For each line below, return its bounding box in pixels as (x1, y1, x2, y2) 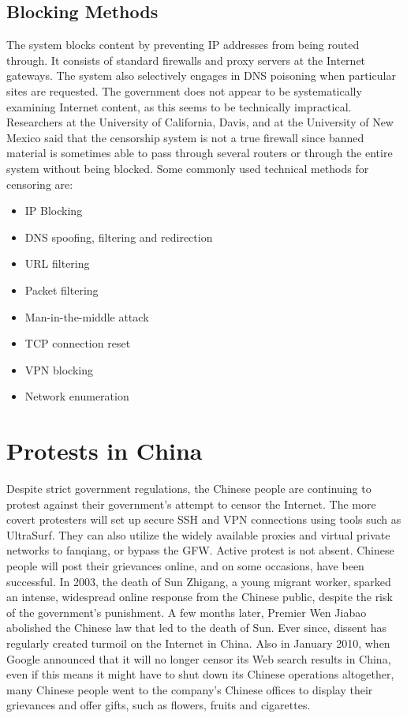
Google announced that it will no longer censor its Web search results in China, (6, 650, 391, 667)
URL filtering (24, 255, 90, 272)
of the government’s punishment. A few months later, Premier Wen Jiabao (6, 603, 367, 620)
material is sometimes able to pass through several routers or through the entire (6, 145, 393, 161)
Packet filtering (24, 281, 99, 298)
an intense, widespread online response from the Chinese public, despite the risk (6, 588, 393, 605)
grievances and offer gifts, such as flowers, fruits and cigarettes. (6, 697, 311, 713)
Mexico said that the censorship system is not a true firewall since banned (6, 129, 364, 145)
